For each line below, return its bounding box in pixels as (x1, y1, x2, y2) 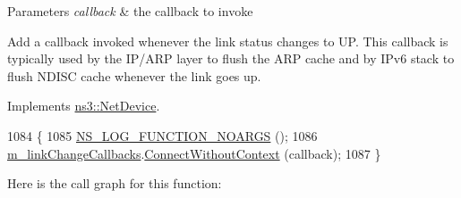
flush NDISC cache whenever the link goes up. (7, 66, 261, 85)
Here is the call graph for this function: (7, 174, 222, 193)
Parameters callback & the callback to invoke (7, 2, 253, 20)
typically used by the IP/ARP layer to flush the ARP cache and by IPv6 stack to (7, 49, 455, 68)
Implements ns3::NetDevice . (7, 96, 160, 115)
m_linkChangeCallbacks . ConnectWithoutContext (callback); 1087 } (7, 144, 381, 162)
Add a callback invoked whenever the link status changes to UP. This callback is (7, 31, 448, 50)
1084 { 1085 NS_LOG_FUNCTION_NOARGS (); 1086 (7, 126, 318, 144)
